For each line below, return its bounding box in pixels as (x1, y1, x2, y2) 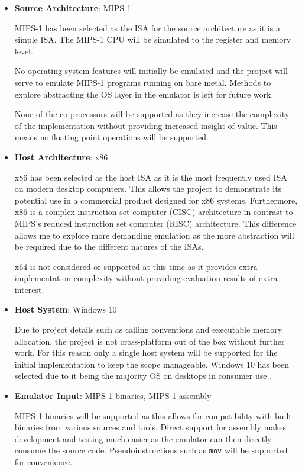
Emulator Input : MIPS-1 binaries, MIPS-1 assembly (14, 389, 212, 402)
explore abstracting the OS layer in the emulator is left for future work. (14, 88, 274, 100)
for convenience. (14, 456, 73, 468)
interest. (14, 283, 44, 295)
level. (14, 44, 33, 57)
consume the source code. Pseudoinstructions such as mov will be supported (14, 444, 288, 456)
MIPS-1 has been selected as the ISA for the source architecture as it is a (14, 21, 280, 34)
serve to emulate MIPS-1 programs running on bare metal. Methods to (14, 76, 271, 88)
